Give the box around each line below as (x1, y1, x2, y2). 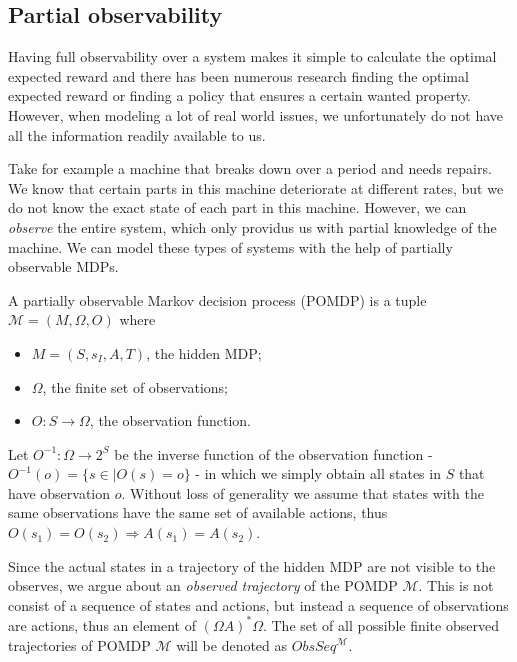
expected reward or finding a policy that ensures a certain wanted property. (8, 85, 471, 106)
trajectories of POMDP (8, 634, 151, 655)
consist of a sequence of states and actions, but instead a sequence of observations (8, 594, 509, 615)
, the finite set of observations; (42, 376, 228, 397)
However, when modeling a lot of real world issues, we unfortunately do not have (8, 104, 504, 125)
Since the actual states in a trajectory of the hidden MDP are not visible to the (8, 555, 496, 576)
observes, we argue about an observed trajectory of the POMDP (8, 575, 398, 596)
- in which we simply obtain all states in (195, 463, 441, 484)
